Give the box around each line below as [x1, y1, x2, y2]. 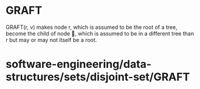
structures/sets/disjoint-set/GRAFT [5, 70, 190, 84]
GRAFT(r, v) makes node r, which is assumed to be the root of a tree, [5, 23, 178, 31]
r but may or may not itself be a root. [5, 36, 97, 43]
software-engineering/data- [5, 58, 152, 71]
